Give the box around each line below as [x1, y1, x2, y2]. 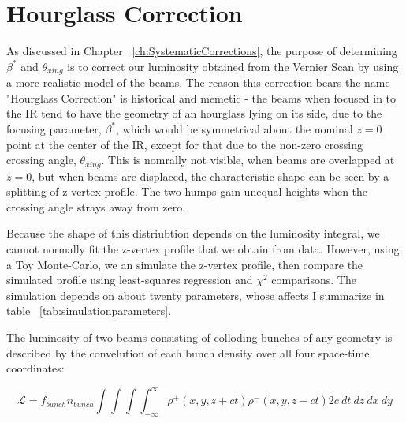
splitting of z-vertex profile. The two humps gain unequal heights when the [6, 183, 368, 200]
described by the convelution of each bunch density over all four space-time [6, 344, 370, 361]
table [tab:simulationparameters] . [6, 302, 172, 319]
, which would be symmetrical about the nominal [116, 120, 353, 137]
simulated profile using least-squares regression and [6, 271, 253, 288]
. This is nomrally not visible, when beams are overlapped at [101, 152, 395, 168]
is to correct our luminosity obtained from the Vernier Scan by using [67, 58, 399, 74]
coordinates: [6, 360, 65, 376]
